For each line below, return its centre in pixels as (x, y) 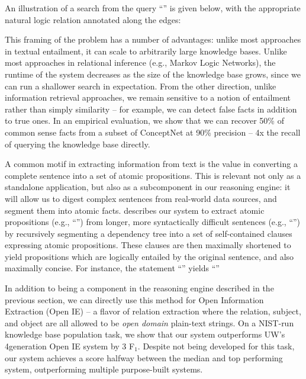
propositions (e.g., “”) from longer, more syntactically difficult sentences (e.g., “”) (153, 222)
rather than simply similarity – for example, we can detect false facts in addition (151, 109)
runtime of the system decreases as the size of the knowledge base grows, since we (153, 74)
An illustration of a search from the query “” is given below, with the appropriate (153, 8)
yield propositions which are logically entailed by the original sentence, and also (149, 256)
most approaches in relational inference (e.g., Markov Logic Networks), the (140, 62)
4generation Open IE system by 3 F (70, 346)
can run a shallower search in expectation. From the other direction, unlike (141, 86)
